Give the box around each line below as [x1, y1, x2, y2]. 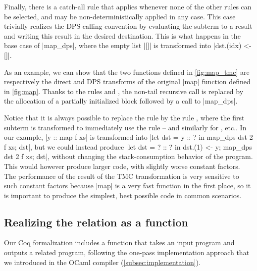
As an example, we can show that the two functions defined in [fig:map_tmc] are [4, 66, 250, 77]
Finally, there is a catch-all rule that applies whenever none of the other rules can [4, 1, 252, 11]
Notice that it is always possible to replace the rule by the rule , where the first [4, 112, 245, 122]
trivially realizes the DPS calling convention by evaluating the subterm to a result [4, 21, 253, 31]
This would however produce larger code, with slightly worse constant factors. [4, 161, 240, 171]
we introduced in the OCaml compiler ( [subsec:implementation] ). [4, 257, 201, 267]
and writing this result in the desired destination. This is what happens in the [4, 30, 241, 41]
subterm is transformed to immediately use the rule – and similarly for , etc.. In [4, 122, 247, 132]
